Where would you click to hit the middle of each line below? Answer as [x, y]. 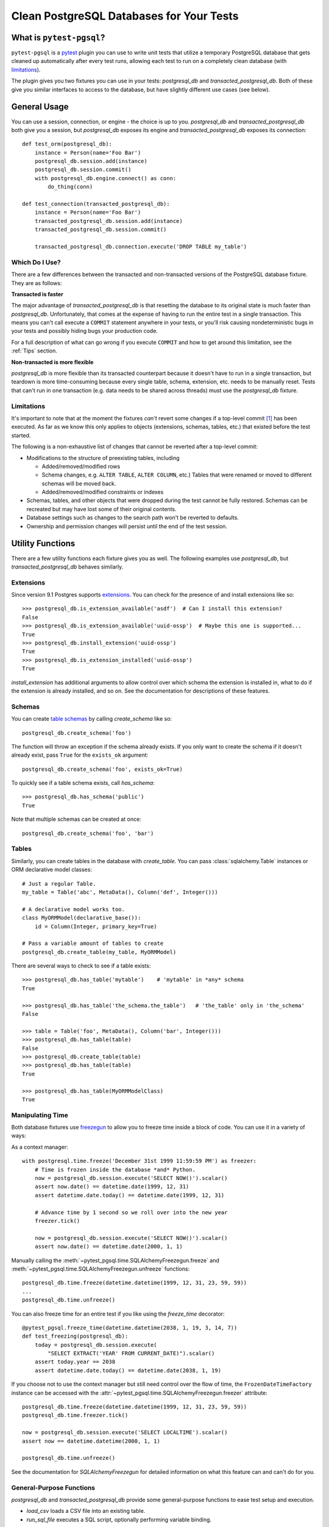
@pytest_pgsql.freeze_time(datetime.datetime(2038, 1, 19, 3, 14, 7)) [130, 1328]
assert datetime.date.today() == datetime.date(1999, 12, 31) [129, 1195]
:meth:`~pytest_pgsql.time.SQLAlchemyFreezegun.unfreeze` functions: [101, 1269]
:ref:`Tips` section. [34, 351]
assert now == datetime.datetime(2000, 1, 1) [91, 1441]
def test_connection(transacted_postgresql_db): [96, 204]
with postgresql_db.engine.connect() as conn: [105, 178]
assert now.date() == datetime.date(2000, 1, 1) [108, 1247]
